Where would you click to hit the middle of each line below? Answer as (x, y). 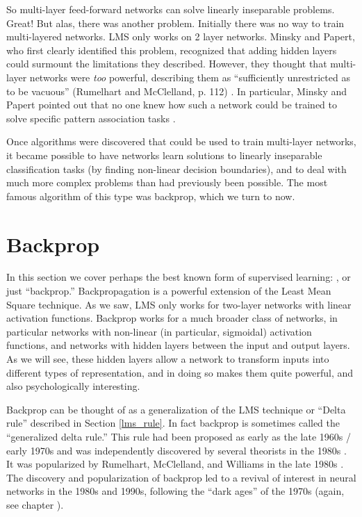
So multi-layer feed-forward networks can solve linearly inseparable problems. (171, 9)
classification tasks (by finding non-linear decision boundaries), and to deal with (176, 169)
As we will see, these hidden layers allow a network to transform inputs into (168, 359)
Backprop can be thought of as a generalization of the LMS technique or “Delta (176, 409)
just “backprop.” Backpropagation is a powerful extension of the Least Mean (169, 291)
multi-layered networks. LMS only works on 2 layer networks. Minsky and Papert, (181, 36)
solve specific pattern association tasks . (91, 118)
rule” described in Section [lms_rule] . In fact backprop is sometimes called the (173, 423)
